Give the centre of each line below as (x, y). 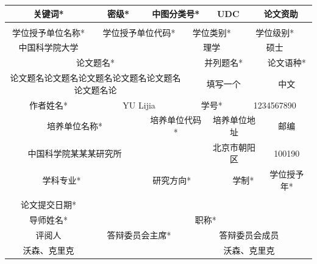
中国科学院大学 (48, 47)
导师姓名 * (48, 219)
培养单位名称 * (75, 126)
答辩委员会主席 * (139, 234)
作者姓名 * (48, 105)
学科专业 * (62, 180)
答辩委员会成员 (249, 234)
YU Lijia (139, 105)
